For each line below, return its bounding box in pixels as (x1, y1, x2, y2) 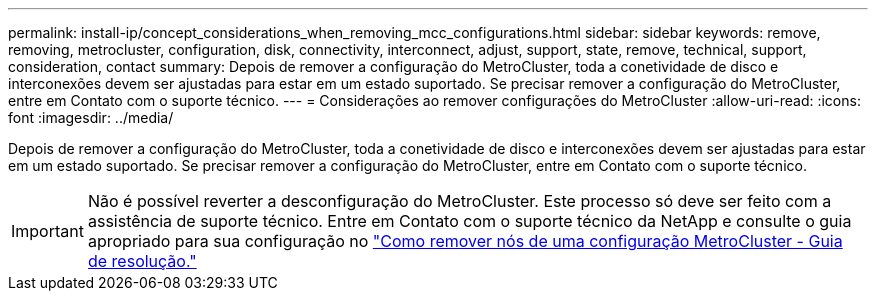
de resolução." (87, 251, 197, 271)
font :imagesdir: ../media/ (8, 109, 174, 126)
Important (11, 221, 84, 241)
